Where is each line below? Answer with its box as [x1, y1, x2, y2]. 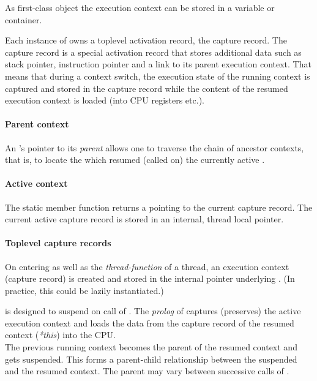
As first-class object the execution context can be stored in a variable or [5, 1, 275, 13]
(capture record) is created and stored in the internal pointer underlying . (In [5, 272, 295, 285]
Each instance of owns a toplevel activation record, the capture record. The [5, 34, 287, 47]
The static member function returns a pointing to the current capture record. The [5, 200, 313, 213]
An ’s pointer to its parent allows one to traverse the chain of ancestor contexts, [5, 141, 304, 154]
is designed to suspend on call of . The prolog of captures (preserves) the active [5, 304, 301, 317]
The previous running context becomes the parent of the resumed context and [5, 341, 297, 353]
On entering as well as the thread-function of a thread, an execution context [5, 260, 289, 273]
